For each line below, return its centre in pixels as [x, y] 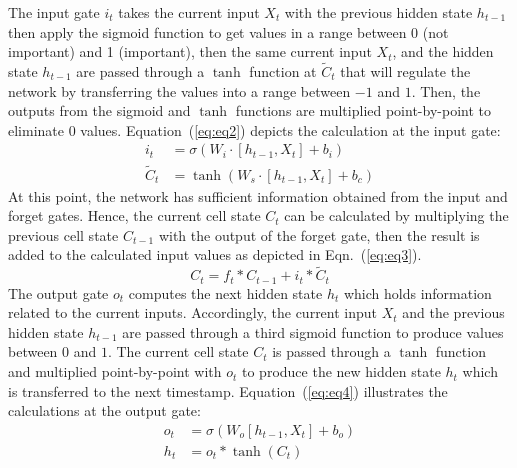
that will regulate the [405, 71]
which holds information [417, 292]
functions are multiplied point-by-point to [363, 110]
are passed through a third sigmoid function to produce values [313, 331]
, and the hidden [443, 51]
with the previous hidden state [378, 12]
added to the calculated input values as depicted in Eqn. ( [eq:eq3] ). [215, 254]
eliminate [36, 129]
